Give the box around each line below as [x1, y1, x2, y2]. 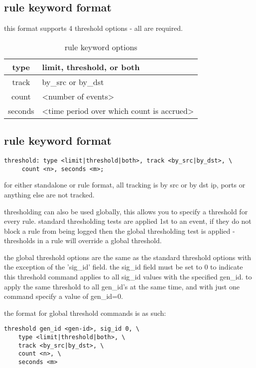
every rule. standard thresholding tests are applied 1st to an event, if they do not [4, 216, 252, 226]
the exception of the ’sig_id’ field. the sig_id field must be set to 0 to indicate [4, 262, 243, 272]
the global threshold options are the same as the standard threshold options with [4, 252, 252, 262]
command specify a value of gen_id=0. [4, 291, 123, 301]
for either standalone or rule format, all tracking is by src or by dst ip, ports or [4, 180, 246, 190]
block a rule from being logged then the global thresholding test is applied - [4, 225, 235, 236]
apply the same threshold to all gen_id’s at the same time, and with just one [4, 281, 240, 291]
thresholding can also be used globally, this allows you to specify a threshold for [4, 206, 248, 216]
